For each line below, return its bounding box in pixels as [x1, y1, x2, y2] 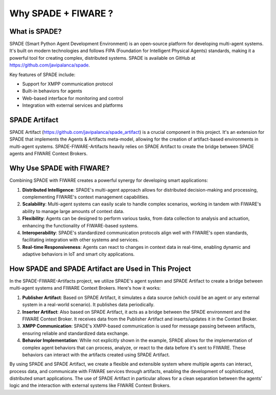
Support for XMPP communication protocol [22, 81, 113, 87]
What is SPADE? [9, 27, 62, 36]
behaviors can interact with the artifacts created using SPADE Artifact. [22, 352, 170, 358]
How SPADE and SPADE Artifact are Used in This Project [9, 264, 191, 273]
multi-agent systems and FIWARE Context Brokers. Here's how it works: [9, 285, 161, 291]
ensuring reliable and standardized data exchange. [22, 330, 129, 336]
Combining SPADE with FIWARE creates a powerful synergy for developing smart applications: [9, 177, 208, 183]
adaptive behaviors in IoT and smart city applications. [22, 251, 135, 258]
